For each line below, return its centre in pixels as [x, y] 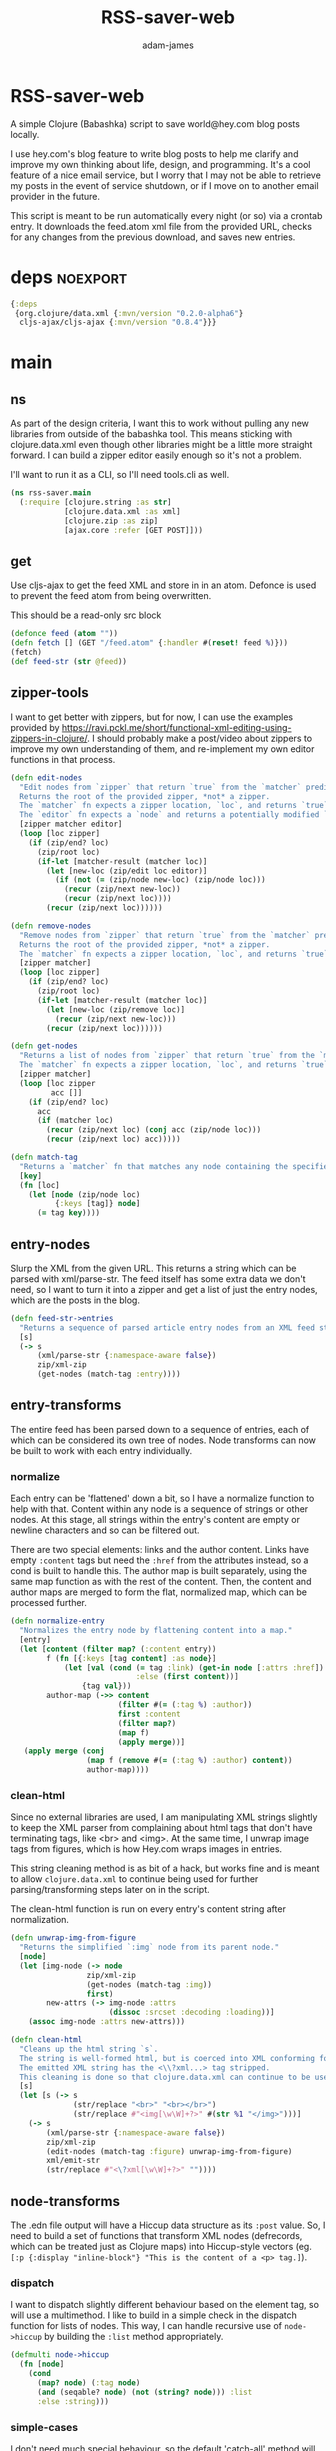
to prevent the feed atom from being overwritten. [111, 596]
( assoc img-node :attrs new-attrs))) [107, 2022]
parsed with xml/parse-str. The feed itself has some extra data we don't [158, 1278]
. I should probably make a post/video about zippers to [199, 738]
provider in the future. [55, 196]
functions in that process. [63, 759]
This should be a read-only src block [86, 615]
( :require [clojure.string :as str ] [95, 502]
